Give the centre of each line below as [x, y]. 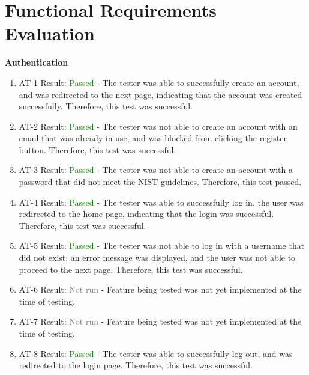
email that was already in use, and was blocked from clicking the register [153, 138]
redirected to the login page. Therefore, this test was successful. [136, 365]
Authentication [37, 62]
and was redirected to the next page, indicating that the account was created [160, 94]
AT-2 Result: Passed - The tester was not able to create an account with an [158, 126]
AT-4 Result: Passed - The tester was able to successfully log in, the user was [161, 202]
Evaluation [50, 33]
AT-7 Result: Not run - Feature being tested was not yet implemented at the [160, 321]
